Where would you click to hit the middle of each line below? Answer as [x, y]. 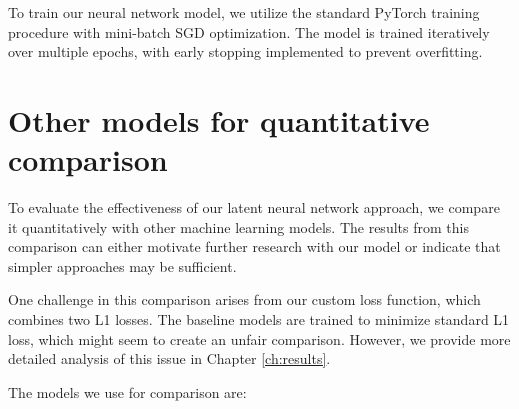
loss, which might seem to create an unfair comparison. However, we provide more [259, 338]
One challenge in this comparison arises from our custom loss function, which [244, 299]
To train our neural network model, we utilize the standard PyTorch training [244, 12]
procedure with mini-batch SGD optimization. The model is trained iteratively [249, 31]
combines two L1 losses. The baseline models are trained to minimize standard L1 [259, 319]
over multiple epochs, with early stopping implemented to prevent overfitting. [245, 51]
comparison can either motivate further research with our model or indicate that [254, 246]
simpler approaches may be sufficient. [122, 265]
